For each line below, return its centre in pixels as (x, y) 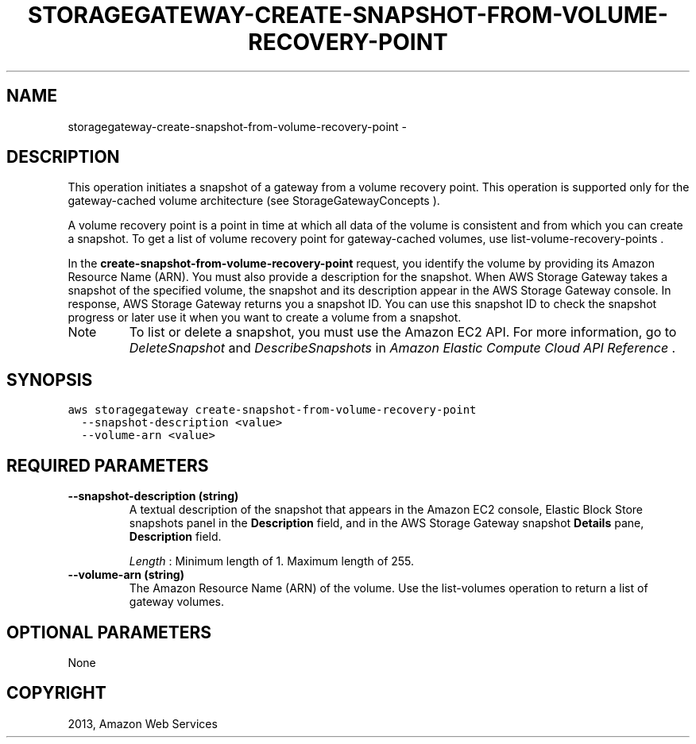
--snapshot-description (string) (153, 496)
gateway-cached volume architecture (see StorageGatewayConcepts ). (254, 201)
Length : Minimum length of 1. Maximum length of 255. (272, 561)
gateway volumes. (177, 602)
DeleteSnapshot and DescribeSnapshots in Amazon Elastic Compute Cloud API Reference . (402, 348)
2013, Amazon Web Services (143, 723)
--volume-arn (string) (126, 575)
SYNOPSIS (50, 380)
